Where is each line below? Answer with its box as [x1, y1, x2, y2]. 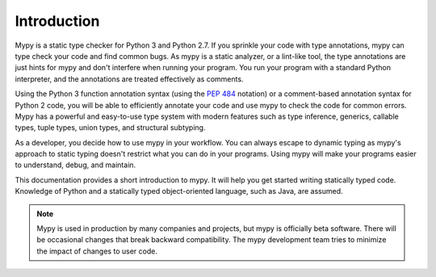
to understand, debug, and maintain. [15, 160, 136, 170]
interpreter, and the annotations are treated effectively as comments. [15, 73, 244, 84]
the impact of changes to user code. [36, 246, 157, 256]
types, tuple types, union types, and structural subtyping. [15, 123, 206, 132]
